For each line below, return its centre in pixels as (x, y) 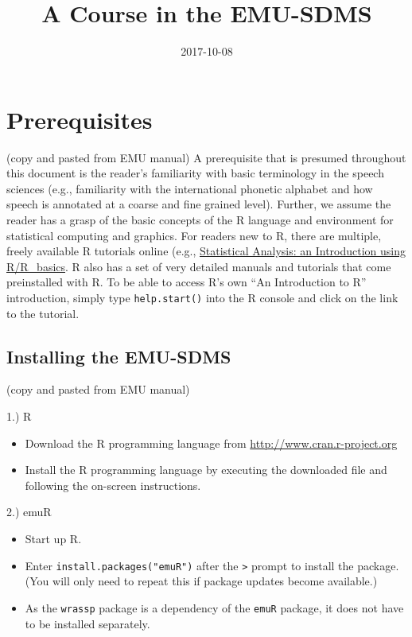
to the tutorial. (43, 313)
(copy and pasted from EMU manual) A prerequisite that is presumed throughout (206, 157)
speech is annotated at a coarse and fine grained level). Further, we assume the (199, 204)
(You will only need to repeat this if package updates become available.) (201, 581)
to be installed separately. (87, 623)
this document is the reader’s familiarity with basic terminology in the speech (195, 173)
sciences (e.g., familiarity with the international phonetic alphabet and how (190, 188)
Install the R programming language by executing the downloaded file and (206, 470)
